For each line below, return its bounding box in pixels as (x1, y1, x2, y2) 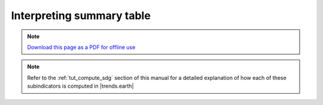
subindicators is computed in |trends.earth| (27, 82, 134, 89)
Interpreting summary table (11, 9, 151, 22)
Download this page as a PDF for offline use (27, 44, 136, 51)
